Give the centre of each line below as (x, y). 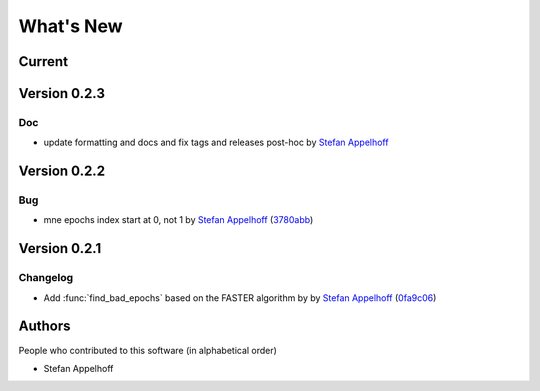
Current (43, 61)
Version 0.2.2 (61, 171)
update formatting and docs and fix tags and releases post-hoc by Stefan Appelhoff (216, 142)
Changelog (46, 278)
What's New (71, 26)
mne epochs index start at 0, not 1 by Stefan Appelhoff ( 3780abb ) (178, 220)
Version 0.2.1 (60, 248)
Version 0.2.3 (61, 93)
